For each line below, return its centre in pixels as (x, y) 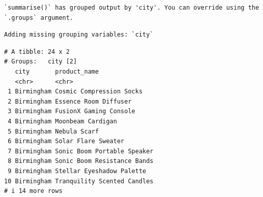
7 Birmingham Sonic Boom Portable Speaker (81, 151)
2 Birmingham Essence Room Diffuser (70, 101)
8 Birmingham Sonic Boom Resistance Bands (81, 161)
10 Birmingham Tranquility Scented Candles (79, 181)
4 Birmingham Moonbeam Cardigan (62, 121)
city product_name (57, 71)
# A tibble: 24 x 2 (37, 52)
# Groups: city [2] (41, 62)
